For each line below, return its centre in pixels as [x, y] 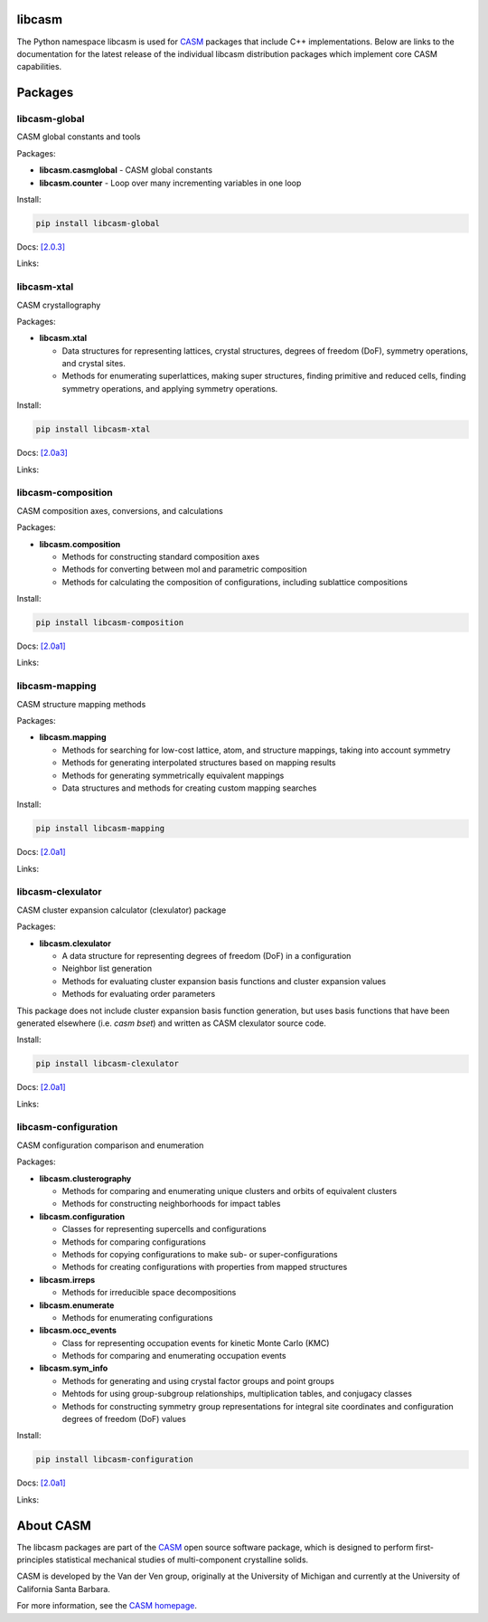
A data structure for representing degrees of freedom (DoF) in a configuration [206, 956]
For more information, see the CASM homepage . [107, 1606]
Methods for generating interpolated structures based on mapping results [199, 763]
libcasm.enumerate [77, 1305]
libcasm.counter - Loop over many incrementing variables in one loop [170, 183]
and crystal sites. [94, 364]
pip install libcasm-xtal [93, 429]
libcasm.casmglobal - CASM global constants [126, 170]
